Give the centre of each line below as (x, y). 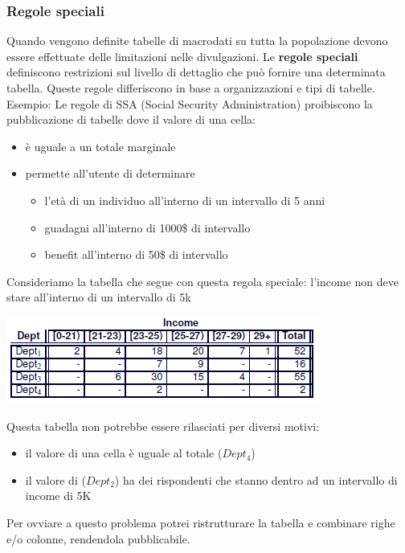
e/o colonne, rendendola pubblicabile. (98, 538)
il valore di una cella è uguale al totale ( (124, 453)
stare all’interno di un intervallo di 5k (99, 297)
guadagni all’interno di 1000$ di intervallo (147, 227)
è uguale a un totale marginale (100, 146)
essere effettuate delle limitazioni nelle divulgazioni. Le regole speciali (182, 56)
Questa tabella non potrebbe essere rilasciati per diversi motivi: (163, 426)
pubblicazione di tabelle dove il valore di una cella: (131, 119)
